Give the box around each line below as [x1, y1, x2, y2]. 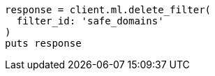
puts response [5, 38, 82, 49]
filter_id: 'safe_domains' [16, 15, 164, 26]
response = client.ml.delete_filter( [5, 4, 212, 15]
